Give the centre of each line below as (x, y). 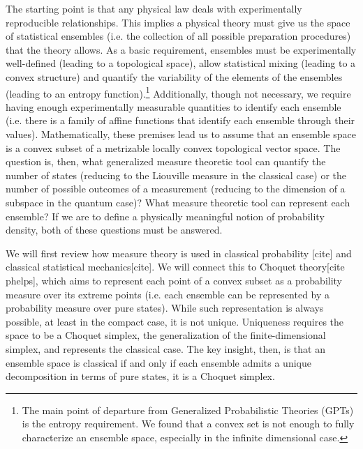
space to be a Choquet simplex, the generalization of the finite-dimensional (166, 335)
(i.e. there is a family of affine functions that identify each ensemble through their (180, 120)
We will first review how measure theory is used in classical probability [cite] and (179, 253)
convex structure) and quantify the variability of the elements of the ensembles (174, 76)
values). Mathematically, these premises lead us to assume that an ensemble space (181, 134)
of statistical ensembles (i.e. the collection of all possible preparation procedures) (178, 36)
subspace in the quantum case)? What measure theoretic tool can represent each (178, 202)
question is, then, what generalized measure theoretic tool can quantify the (166, 161)
